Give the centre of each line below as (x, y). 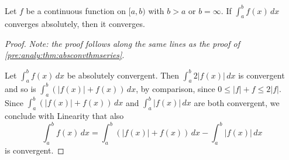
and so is (20, 88)
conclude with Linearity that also (64, 115)
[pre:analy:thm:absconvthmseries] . (65, 55)
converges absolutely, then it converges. (75, 24)
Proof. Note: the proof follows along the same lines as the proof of (122, 43)
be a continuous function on (76, 10)
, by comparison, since (176, 88)
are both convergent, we (237, 102)
